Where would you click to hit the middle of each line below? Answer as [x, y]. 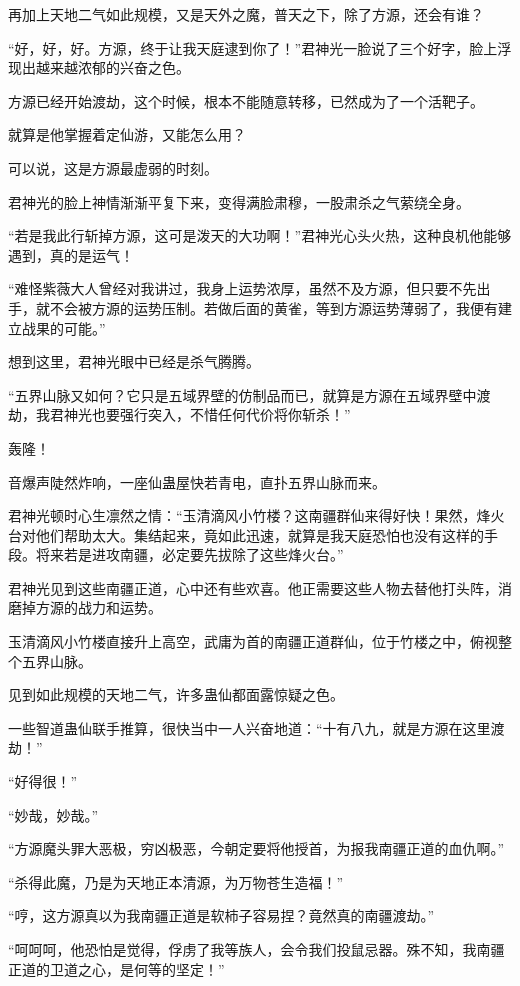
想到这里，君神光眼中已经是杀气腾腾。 [134, 361]
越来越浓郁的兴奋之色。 [112, 67]
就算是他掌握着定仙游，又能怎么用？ [127, 134]
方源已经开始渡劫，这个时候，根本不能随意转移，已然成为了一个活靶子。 [246, 100]
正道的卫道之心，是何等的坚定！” [116, 968]
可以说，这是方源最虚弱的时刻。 [113, 167]
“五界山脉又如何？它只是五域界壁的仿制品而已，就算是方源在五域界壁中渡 [249, 394]
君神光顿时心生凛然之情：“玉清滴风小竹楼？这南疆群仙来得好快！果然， [242, 515]
